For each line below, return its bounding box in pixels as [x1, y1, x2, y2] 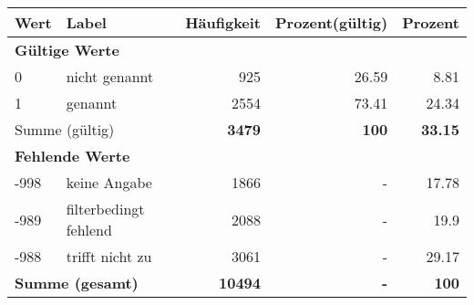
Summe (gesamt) [15, 272, 139, 293]
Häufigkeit [185, 12, 262, 33]
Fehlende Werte [15, 145, 130, 166]
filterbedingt [66, 198, 145, 219]
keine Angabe [66, 172, 152, 193]
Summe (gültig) [15, 119, 115, 140]
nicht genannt [66, 66, 154, 87]
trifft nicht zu [66, 246, 152, 267]
